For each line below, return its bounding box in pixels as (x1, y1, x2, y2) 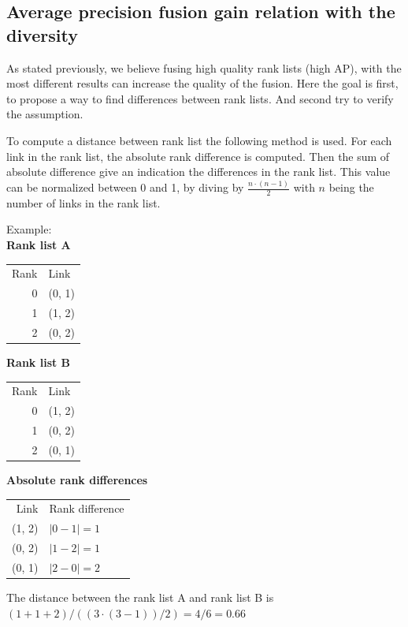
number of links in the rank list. (6, 194, 161, 211)
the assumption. (6, 106, 83, 122)
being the (328, 179, 374, 196)
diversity (6, 22, 78, 47)
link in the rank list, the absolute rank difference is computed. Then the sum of (6, 147, 390, 164)
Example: (6, 221, 52, 237)
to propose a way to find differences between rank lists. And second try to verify (6, 90, 394, 106)
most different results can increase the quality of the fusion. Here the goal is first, (6, 75, 399, 91)
